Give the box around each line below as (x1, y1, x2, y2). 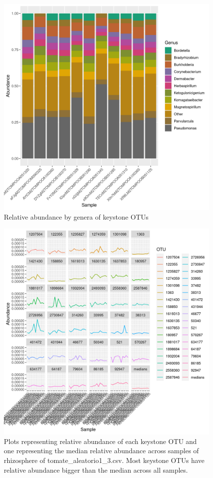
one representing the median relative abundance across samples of (4, 445, 199, 456)
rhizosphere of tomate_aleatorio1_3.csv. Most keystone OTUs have (4, 455, 205, 465)
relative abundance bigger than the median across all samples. (4, 464, 188, 475)
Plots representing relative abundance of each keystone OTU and (4, 436, 197, 446)
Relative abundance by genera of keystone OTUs (4, 211, 149, 222)
